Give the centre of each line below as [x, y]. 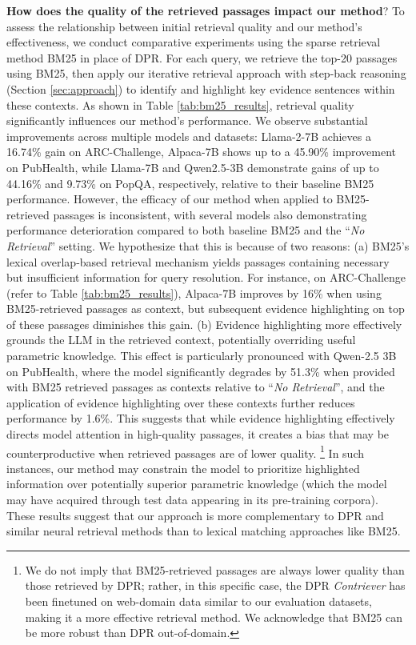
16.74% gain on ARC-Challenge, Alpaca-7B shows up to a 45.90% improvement [202, 152]
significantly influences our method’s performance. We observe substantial [187, 120]
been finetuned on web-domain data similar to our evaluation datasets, [198, 601]
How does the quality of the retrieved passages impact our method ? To [206, 10]
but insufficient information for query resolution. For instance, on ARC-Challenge [206, 277]
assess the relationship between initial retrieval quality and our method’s [184, 26]
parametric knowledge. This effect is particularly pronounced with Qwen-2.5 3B [202, 356]
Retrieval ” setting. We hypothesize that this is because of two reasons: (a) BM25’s [208, 245]
